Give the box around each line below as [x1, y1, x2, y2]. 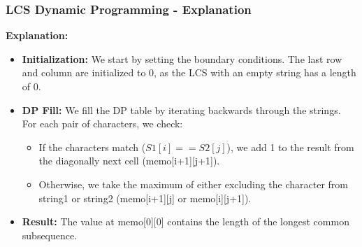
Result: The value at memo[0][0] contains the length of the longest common [22, 214, 349, 229]
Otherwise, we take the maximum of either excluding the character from [38, 176, 348, 191]
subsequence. [22, 227, 78, 242]
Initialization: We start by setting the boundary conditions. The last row [22, 51, 342, 66]
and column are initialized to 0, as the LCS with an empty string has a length [22, 65, 356, 80]
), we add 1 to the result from [226, 139, 354, 154]
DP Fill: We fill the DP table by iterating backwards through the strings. [22, 102, 341, 117]
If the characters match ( [38, 139, 146, 154]
